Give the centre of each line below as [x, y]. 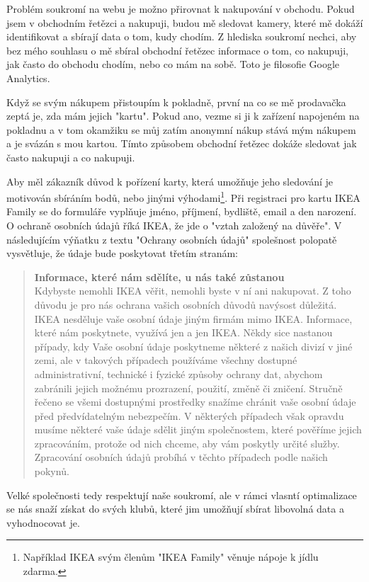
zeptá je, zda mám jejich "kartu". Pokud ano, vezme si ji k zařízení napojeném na [183, 116]
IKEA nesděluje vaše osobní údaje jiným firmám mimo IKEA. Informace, [193, 318]
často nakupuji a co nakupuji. [71, 157]
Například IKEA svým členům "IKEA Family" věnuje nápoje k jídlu [171, 557]
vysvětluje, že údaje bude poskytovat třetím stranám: [122, 253]
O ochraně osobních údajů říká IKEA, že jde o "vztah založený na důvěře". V [174, 225]
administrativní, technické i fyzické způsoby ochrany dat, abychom [178, 373]
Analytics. [28, 78]
